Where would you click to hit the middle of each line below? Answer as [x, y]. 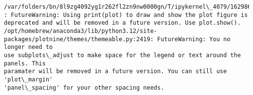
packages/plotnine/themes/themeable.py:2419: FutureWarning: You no [117, 39]
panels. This [25, 63]
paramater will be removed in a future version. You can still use [116, 71]
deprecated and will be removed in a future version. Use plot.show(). [122, 23]
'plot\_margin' [28, 79]
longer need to [28, 47]
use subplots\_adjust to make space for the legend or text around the [122, 55]
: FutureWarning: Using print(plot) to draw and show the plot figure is [126, 15]
